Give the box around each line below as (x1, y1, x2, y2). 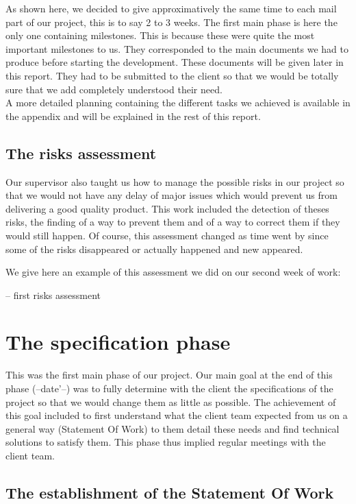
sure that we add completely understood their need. (5, 82, 222, 96)
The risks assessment (5, 142, 157, 163)
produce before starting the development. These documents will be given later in (5, 55, 344, 69)
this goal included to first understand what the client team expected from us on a (5, 408, 348, 422)
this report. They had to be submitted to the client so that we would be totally (5, 68, 339, 82)
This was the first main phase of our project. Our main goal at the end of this (5, 368, 333, 382)
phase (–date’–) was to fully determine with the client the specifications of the (5, 381, 333, 396)
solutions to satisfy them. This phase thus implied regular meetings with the (5, 435, 326, 449)
